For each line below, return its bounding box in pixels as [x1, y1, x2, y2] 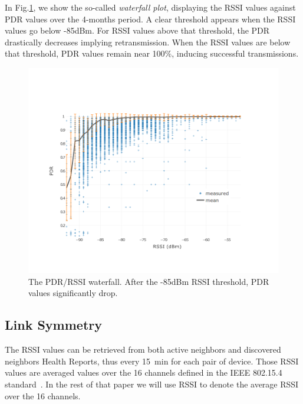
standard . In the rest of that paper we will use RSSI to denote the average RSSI [5, 377, 299, 390]
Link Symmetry [5, 316, 102, 334]
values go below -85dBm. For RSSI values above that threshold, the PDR [5, 24, 270, 37]
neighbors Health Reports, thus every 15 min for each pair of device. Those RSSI [5, 354, 299, 367]
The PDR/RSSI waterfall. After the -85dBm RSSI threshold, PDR [28, 275, 269, 287]
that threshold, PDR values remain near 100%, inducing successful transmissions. [5, 47, 299, 60]
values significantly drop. [28, 287, 118, 299]
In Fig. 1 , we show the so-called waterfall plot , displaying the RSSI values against [5, 1, 296, 13]
